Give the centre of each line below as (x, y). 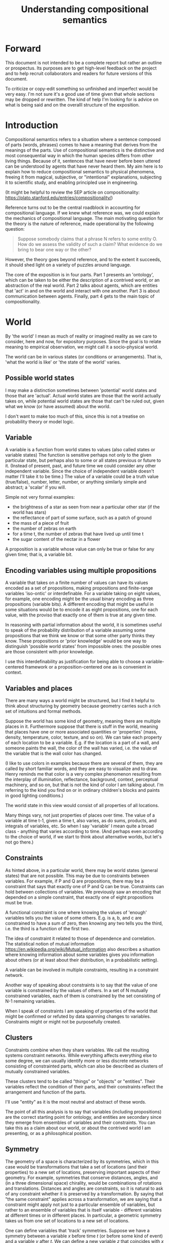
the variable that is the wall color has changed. (54, 753)
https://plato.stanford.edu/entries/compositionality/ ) (59, 197)
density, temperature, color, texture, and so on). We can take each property (84, 737)
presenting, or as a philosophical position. (49, 1133)
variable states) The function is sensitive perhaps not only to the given (78, 455)
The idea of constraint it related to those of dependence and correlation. (80, 938)
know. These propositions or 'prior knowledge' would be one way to (76, 641)
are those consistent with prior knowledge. (50, 652)
